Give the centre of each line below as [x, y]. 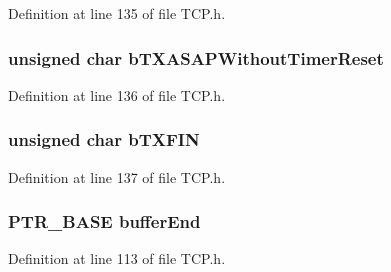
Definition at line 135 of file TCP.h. [117, 13]
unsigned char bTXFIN [104, 139]
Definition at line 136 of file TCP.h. [117, 94]
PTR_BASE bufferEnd [104, 221]
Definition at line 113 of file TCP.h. [117, 258]
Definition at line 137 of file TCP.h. [117, 176]
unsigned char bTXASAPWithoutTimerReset [196, 57]
